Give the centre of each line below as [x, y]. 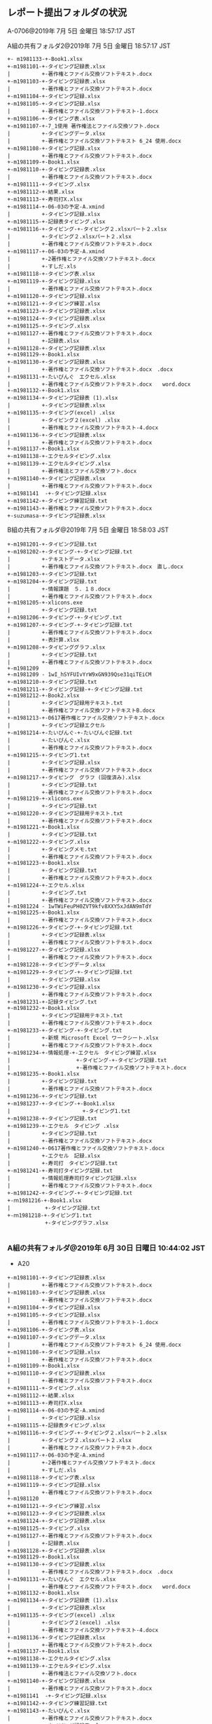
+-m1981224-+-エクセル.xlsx [46, 885]
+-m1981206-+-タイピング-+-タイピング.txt [65, 617]
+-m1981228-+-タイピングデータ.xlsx [56, 964]
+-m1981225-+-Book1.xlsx [43, 912]
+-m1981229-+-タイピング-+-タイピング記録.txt [70, 972]
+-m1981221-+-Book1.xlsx [43, 827]
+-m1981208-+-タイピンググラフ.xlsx [56, 647]
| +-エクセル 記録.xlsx [54, 1156]
